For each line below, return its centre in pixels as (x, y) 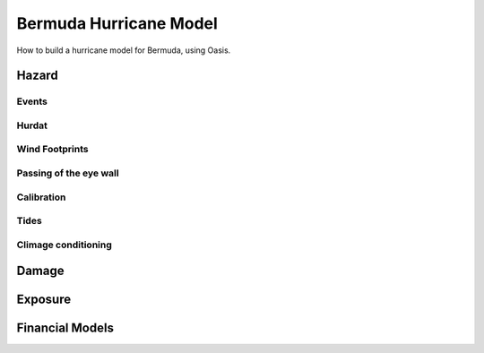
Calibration (41, 197)
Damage (40, 271)
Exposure (44, 300)
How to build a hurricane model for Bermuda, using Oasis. (124, 50)
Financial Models (65, 328)
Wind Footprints (52, 150)
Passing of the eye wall (68, 173)
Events (32, 101)
